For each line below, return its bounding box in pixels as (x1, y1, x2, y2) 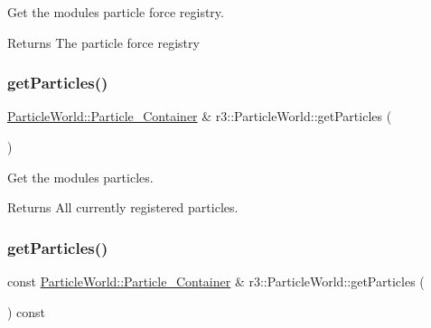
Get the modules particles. (7, 167, 154, 186)
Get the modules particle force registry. (7, 3, 224, 21)
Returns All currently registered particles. (7, 198, 239, 217)
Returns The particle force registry (7, 33, 200, 52)
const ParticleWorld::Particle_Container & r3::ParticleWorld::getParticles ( (7, 272, 425, 290)
